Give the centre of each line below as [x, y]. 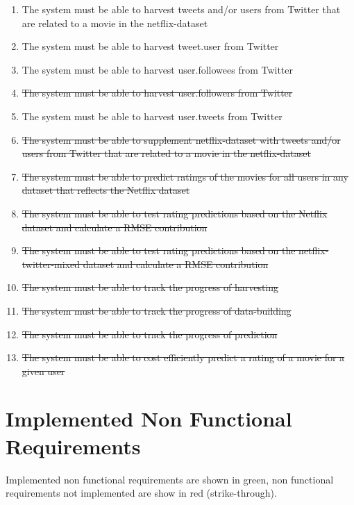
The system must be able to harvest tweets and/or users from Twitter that [181, 9]
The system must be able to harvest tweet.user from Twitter [150, 46]
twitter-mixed [51, 264]
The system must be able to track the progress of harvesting [150, 287]
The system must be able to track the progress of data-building [157, 310]
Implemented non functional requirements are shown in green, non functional [170, 479]
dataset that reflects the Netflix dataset [106, 190]
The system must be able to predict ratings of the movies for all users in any [185, 176]
